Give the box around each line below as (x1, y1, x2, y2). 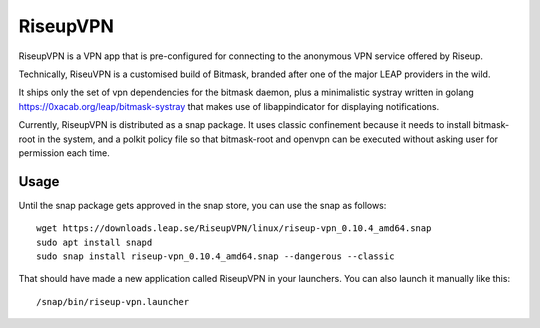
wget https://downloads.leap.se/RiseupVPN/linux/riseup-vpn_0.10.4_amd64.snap (36, 223, 432, 234)
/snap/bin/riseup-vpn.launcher (36, 296, 190, 307)
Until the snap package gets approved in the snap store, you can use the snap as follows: (18, 199, 387, 211)
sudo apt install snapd (36, 236, 153, 248)
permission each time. (18, 146, 110, 159)
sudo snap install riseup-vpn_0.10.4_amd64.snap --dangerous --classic (36, 250, 395, 262)
